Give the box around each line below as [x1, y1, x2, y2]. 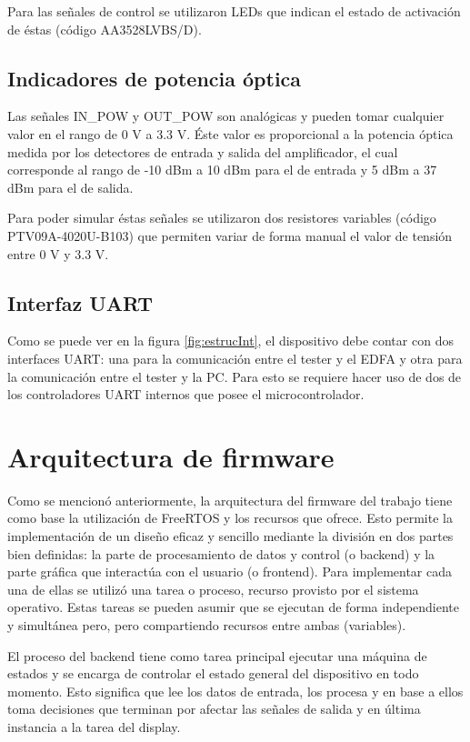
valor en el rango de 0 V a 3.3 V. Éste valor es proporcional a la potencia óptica [7, 124, 454, 143]
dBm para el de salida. [7, 177, 134, 196]
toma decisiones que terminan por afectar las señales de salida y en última [7, 699, 421, 718]
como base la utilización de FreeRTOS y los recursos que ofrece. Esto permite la [7, 508, 453, 527]
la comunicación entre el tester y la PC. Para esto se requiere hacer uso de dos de [7, 366, 462, 386]
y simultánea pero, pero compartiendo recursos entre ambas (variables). [7, 616, 406, 634]
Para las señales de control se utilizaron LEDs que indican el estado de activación [7, 2, 461, 20]
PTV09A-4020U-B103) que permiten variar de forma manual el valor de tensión [7, 226, 453, 245]
